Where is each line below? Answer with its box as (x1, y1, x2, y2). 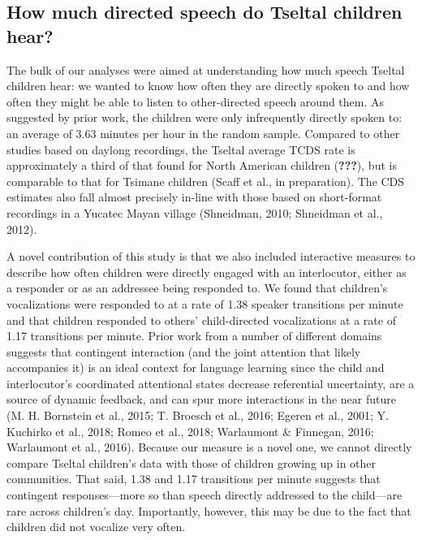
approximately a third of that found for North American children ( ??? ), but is (6, 157, 397, 174)
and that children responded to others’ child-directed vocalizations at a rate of (6, 311, 396, 328)
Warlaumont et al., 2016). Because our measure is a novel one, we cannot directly (6, 438, 412, 456)
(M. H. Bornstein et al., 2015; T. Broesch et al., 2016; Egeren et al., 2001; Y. (6, 407, 389, 424)
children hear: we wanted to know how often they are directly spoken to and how (6, 77, 410, 94)
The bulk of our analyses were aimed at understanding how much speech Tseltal (6, 61, 405, 78)
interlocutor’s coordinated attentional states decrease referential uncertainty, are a (6, 374, 415, 391)
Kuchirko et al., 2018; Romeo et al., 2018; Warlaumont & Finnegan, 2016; (6, 422, 374, 439)
